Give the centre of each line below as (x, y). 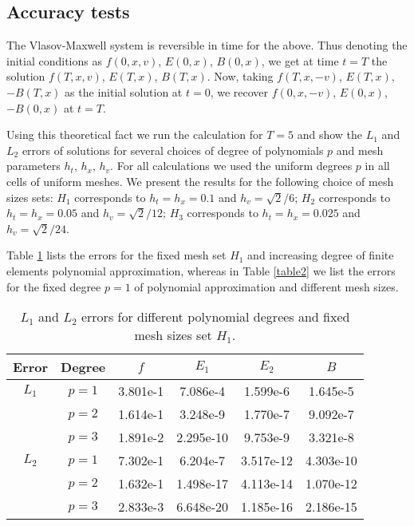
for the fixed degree (54, 286)
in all (377, 166)
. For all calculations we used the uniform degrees (231, 166)
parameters (34, 166)
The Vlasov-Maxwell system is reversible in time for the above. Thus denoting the (207, 45)
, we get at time (300, 60)
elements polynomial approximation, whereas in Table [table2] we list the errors (201, 270)
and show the (330, 134)
